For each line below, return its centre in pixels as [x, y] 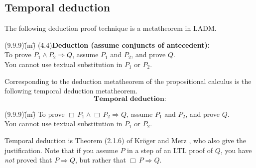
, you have [236, 150]
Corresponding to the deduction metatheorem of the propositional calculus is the [128, 81]
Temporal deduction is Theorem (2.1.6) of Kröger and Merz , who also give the [125, 140]
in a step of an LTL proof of [170, 150]
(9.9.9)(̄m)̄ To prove [35, 114]
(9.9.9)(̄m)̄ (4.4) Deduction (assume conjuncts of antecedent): [107, 44]
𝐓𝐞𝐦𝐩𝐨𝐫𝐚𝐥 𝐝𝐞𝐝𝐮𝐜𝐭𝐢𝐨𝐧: [130, 99]
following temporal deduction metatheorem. [71, 91]
